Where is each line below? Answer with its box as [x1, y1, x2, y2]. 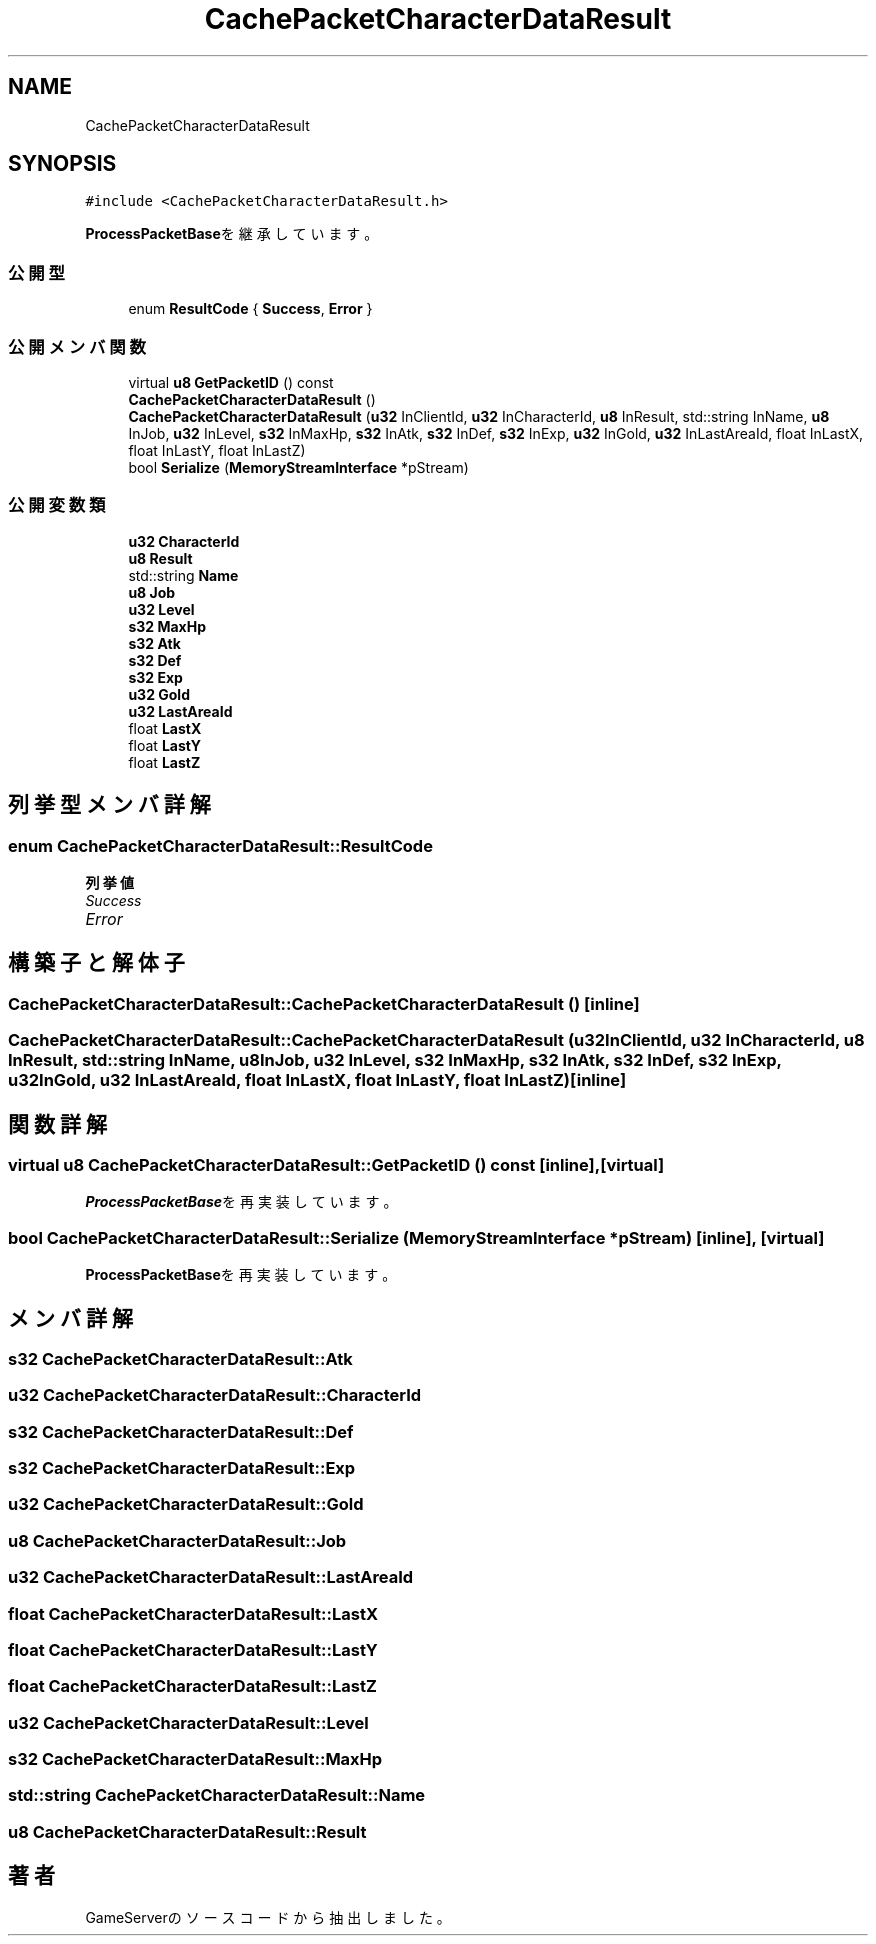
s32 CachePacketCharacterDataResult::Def [8, 1421, 354, 1442]
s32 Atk [128, 634, 181, 652]
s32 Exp [128, 668, 183, 686]
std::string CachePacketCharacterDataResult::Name [8, 1785, 426, 1806]
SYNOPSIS [8, 151, 117, 177]
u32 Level [128, 600, 195, 618]
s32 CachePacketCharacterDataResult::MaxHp [8, 1749, 383, 1770]
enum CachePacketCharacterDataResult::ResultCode [8, 835, 433, 856]
